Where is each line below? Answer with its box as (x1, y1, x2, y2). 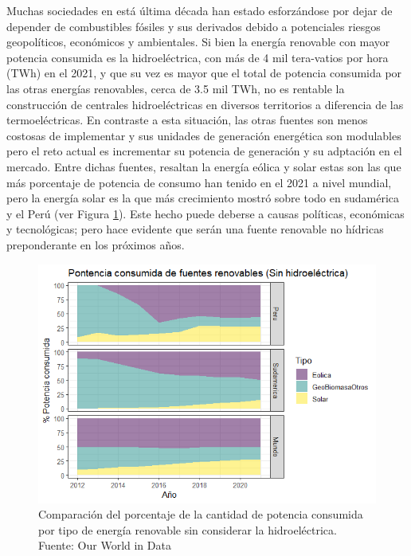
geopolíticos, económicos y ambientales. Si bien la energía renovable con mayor (6, 33, 390, 50)
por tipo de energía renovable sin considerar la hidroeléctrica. (38, 521, 337, 538)
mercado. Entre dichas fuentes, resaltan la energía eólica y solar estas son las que (6, 158, 401, 174)
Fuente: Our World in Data (38, 537, 171, 554)
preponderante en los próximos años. (6, 236, 185, 253)
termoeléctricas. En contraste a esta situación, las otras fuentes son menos (6, 112, 368, 128)
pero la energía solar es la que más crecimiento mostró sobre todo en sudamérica (6, 190, 399, 206)
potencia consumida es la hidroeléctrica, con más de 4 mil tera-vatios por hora (6, 49, 389, 65)
